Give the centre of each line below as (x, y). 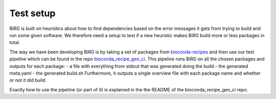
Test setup (32, 13)
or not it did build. (28, 80)
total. (15, 43)
